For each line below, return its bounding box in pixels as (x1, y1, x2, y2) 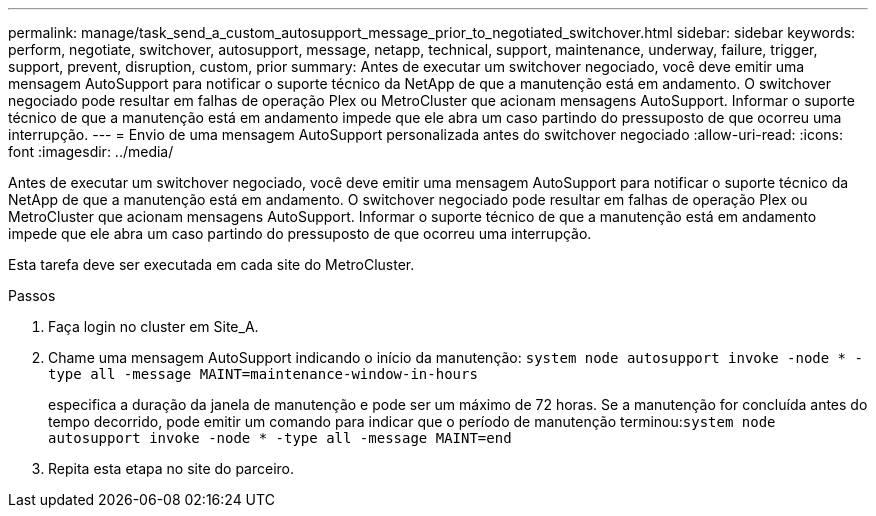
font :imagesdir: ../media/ (8, 143, 174, 160)
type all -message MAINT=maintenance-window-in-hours (48, 366, 478, 382)
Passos (8, 287, 56, 304)
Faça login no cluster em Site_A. (48, 318, 259, 335)
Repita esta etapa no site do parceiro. (48, 460, 295, 477)
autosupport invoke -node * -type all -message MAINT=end (48, 430, 512, 446)
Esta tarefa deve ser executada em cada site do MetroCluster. (8, 256, 415, 273)
